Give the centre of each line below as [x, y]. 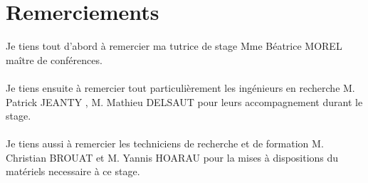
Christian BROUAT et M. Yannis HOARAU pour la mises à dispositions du [172, 157]
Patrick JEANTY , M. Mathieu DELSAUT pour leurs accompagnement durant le [184, 101]
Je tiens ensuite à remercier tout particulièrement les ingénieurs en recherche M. [180, 87]
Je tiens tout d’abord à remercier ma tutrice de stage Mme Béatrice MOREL [174, 46]
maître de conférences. [54, 59]
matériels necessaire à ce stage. [73, 171]
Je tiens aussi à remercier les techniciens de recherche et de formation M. [165, 143]
